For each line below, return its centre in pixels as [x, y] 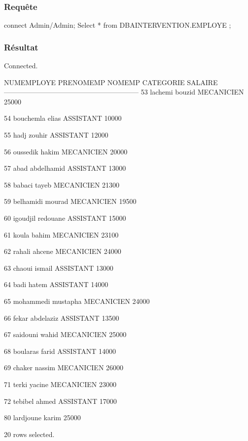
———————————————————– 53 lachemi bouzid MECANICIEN [124, 92]
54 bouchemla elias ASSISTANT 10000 [63, 118]
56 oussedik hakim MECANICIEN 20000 [66, 151]
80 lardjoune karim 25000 [42, 417]
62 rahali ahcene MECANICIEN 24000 [63, 251]
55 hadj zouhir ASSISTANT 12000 [56, 135]
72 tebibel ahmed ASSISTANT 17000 [60, 401]
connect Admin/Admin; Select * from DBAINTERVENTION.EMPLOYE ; [118, 25]
